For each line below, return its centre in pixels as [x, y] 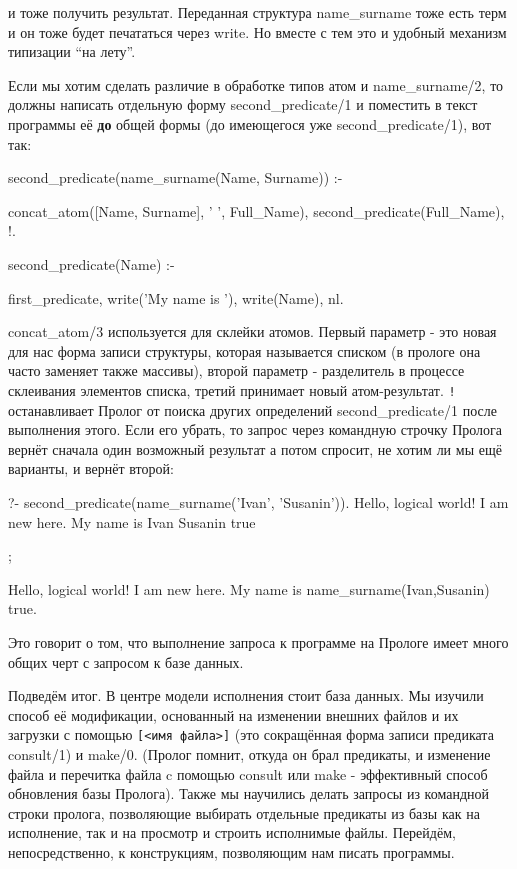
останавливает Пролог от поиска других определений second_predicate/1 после [252, 409]
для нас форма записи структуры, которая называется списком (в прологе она [244, 350]
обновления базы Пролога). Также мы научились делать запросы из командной [249, 793]
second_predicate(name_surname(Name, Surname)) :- [175, 177]
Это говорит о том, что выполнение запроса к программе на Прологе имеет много [258, 641]
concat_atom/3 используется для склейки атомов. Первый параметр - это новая [252, 331]
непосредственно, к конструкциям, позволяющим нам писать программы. [231, 851]
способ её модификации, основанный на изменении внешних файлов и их [233, 714]
